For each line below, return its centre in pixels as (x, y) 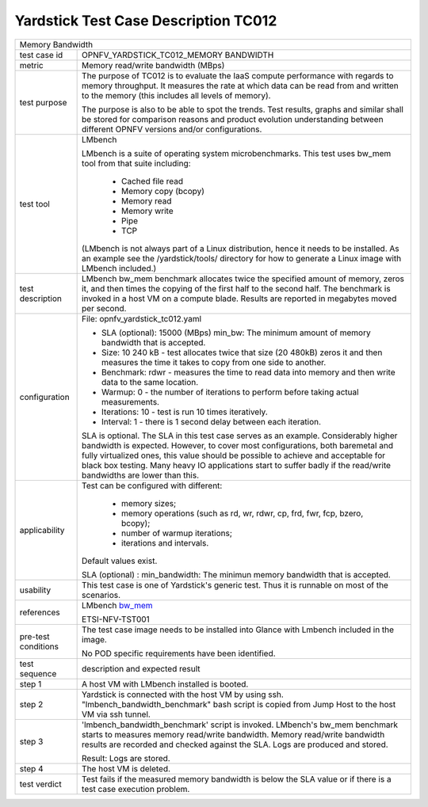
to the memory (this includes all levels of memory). (176, 95)
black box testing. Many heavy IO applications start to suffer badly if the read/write (237, 465)
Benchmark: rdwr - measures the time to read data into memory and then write (248, 372)
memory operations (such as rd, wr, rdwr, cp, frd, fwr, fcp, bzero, (243, 513)
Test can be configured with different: (152, 485)
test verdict (41, 784)
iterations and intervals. (165, 542)
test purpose (43, 102)
